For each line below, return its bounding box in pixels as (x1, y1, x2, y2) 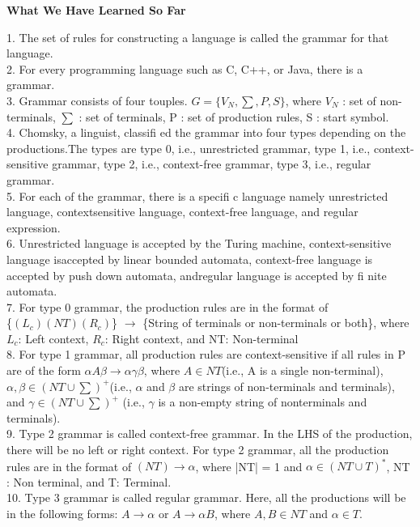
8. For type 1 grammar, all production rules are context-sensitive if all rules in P (6, 346, 405, 363)
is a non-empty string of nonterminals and (158, 393, 367, 410)
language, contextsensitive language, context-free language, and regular (6, 203, 358, 220)
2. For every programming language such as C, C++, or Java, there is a (6, 60, 363, 77)
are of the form (6, 362, 81, 379)
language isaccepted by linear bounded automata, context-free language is (6, 250, 373, 267)
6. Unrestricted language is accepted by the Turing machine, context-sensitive (6, 235, 392, 252)
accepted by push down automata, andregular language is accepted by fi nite (6, 266, 387, 283)
